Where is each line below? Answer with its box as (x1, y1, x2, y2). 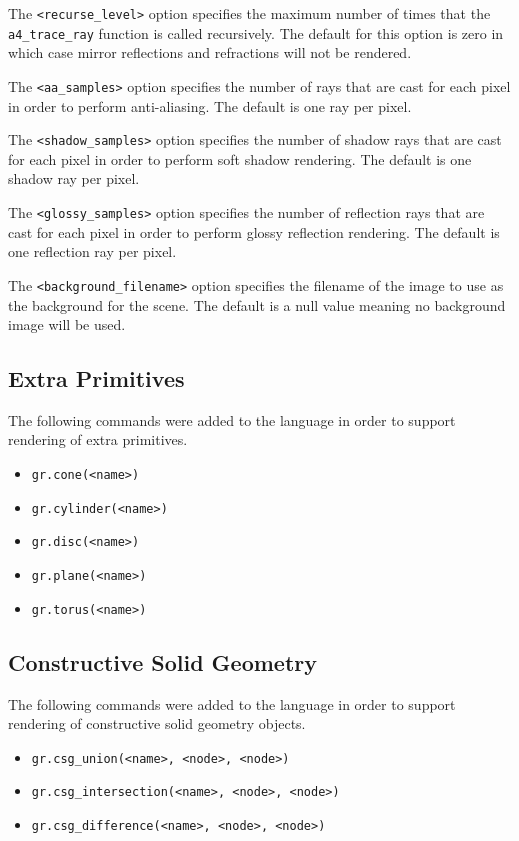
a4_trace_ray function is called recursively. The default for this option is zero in (8, 22, 504, 43)
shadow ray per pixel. (8, 168, 140, 189)
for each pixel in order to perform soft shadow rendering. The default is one (8, 148, 472, 169)
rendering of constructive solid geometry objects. (8, 713, 306, 734)
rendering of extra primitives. (8, 429, 188, 450)
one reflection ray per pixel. (8, 241, 177, 262)
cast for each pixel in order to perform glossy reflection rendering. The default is (8, 221, 500, 242)
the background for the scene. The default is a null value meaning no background (8, 294, 506, 315)
